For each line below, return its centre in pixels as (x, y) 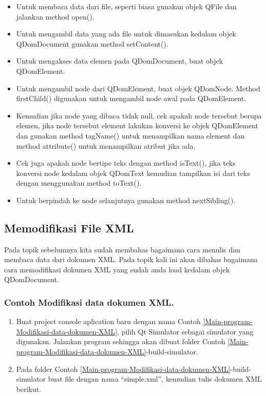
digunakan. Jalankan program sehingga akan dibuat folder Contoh (121, 341)
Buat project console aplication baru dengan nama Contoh (108, 321)
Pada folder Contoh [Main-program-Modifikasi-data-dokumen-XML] (123, 369)
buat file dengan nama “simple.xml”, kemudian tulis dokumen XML (155, 379)
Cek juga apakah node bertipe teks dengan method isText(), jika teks (126, 163)
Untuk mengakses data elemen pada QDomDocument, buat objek (120, 61)
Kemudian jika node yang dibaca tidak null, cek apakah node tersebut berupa (139, 115)
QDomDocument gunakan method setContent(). (92, 43)
